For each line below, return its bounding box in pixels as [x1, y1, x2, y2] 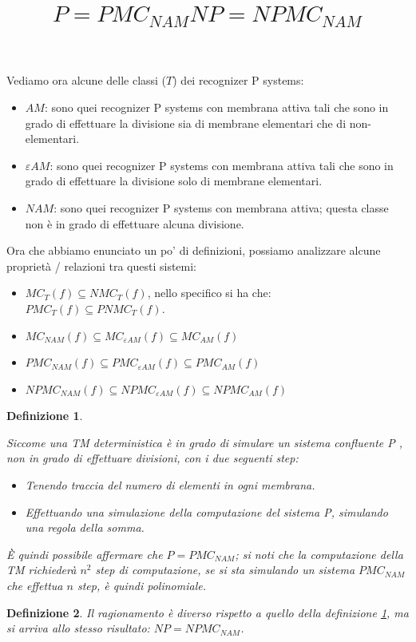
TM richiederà [6, 561, 77, 578]
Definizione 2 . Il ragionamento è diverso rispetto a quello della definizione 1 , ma [6, 604, 409, 620]
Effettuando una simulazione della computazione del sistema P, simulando [25, 503, 388, 520]
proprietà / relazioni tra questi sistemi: [6, 257, 196, 274]
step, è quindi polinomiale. [77, 577, 206, 594]
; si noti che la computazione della [235, 545, 403, 562]
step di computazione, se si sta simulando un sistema [95, 561, 355, 578]
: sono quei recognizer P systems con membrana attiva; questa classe [53, 199, 389, 216]
